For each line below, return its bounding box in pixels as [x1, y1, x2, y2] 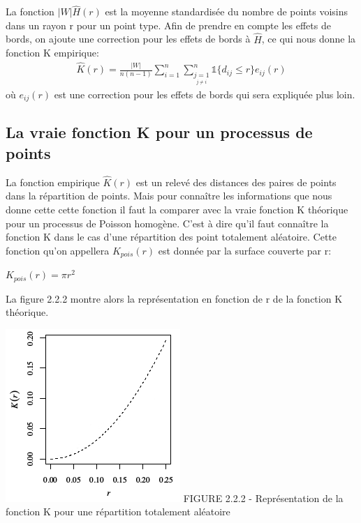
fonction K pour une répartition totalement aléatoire [6, 504, 230, 519]
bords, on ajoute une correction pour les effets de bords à [6, 31, 251, 46]
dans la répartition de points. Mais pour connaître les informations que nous [6, 188, 332, 203]
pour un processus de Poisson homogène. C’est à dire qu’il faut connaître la [6, 215, 329, 230]
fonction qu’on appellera [6, 243, 110, 257]
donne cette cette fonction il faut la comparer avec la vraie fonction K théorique [6, 202, 348, 216]
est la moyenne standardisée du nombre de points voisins [105, 4, 348, 19]
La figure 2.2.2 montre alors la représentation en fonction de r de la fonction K [6, 291, 343, 305]
